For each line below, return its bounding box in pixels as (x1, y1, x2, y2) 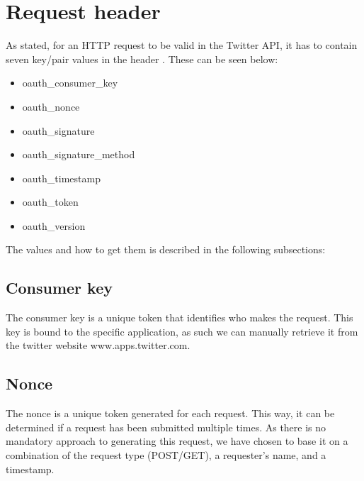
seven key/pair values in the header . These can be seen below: (6, 51, 278, 66)
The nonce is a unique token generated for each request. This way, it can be (6, 406, 335, 421)
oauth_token (22, 194, 79, 209)
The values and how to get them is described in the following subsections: (6, 242, 326, 257)
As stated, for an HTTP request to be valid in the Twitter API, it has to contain (6, 38, 358, 52)
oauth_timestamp (22, 170, 101, 185)
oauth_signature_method (22, 147, 135, 162)
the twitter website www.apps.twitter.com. (6, 338, 190, 353)
